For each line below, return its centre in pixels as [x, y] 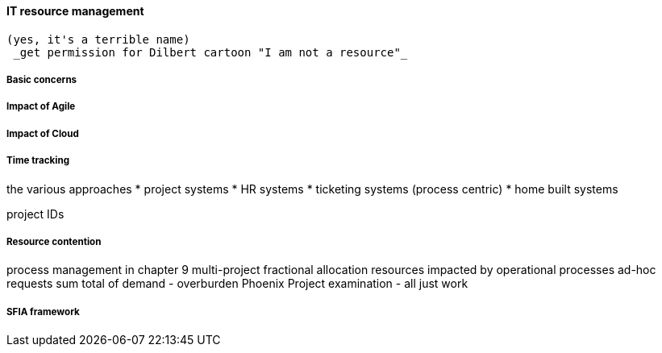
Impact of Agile [41, 107]
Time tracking [38, 161]
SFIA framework [43, 311]
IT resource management [75, 11]
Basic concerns [42, 80]
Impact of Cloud [43, 133]
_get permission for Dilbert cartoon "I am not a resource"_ [210, 52]
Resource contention [54, 241]
